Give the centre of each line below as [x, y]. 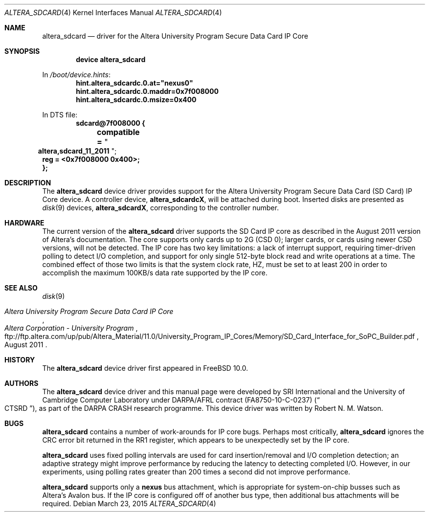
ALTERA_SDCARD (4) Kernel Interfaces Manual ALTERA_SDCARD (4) [113, 12]
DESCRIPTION [28, 183]
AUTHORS [22, 383]
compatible [118, 132]
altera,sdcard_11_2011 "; [77, 151]
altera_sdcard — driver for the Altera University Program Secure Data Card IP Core [175, 36]
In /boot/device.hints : [76, 75]
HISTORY [20, 360]
